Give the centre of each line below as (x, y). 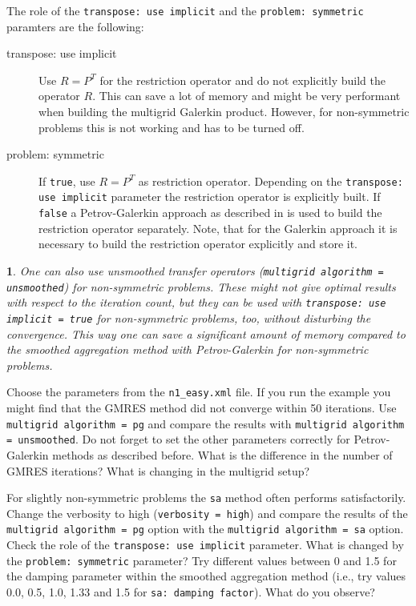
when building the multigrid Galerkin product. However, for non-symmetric (224, 112)
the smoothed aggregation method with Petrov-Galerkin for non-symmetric (188, 349)
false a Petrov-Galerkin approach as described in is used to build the (210, 213)
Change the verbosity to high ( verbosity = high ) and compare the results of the (207, 513)
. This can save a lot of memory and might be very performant (246, 96)
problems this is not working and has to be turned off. (172, 127)
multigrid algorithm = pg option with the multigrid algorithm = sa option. (205, 529)
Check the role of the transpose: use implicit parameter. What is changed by (205, 545)
